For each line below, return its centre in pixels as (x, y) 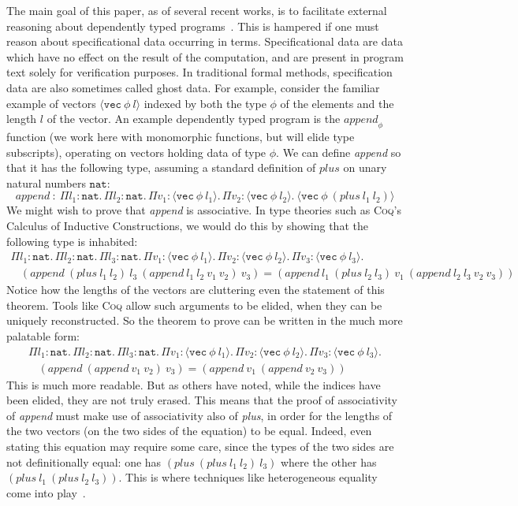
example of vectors (51, 103)
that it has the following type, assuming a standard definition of (161, 167)
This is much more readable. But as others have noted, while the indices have (194, 384)
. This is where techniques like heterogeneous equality (248, 477)
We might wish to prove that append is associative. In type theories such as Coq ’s (204, 210)
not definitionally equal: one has (84, 461)
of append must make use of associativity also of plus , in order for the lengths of (199, 415)
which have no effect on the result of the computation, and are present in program (205, 56)
